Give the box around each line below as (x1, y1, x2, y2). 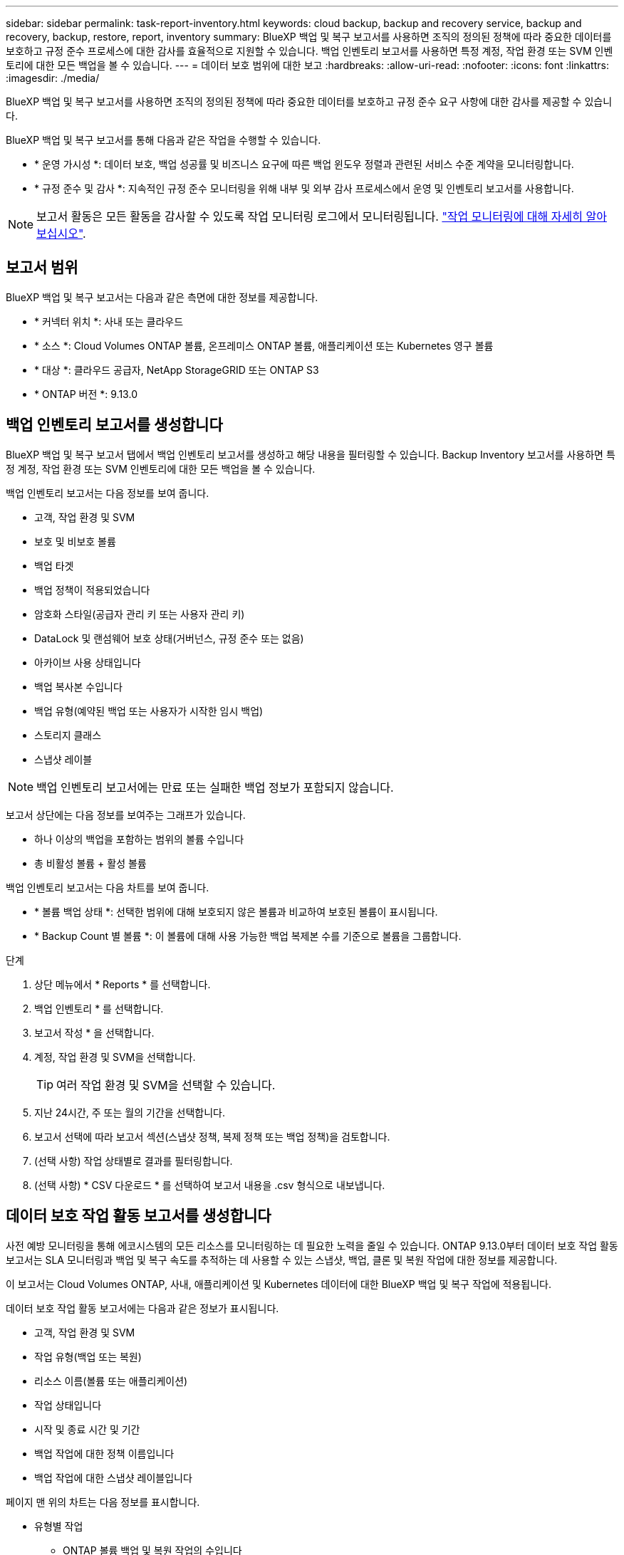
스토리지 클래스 (34, 728, 102, 741)
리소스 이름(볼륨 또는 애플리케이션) (34, 1374, 188, 1387)
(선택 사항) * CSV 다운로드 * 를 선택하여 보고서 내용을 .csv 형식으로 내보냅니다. (34, 1178, 385, 1191)
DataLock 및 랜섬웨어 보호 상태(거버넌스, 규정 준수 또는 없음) (34, 632, 304, 644)
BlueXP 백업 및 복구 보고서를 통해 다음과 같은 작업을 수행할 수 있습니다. (6, 134, 321, 146)
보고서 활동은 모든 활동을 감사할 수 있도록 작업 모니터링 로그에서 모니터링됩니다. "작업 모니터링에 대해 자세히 (36, 209, 583, 224)
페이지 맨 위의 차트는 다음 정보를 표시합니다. (6, 1495, 200, 1508)
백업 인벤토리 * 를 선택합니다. (34, 1002, 164, 1015)
